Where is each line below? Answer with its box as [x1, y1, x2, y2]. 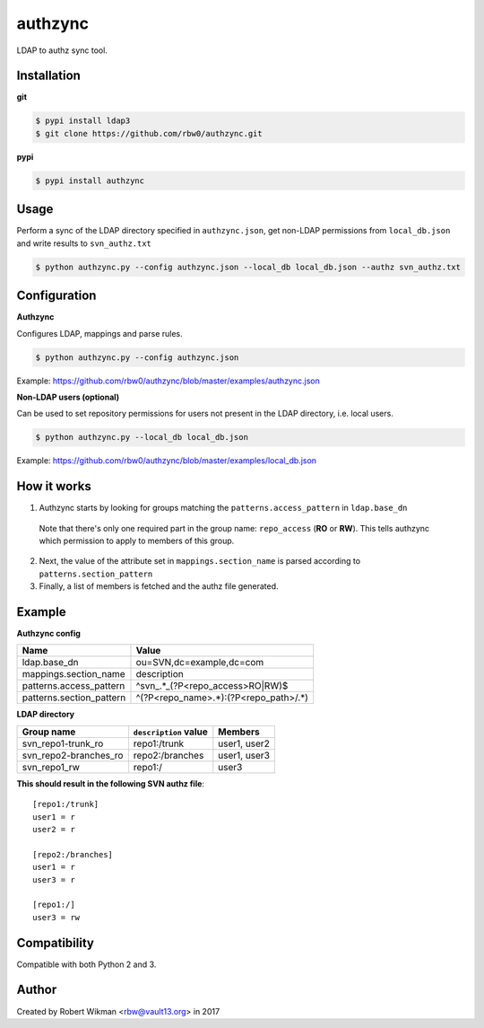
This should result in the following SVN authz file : [16, 778, 205, 789]
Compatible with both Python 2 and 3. [16, 959, 157, 970]
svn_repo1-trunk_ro [22, 737, 104, 750]
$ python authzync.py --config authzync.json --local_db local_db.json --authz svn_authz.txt [35, 261, 462, 272]
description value [133, 725, 208, 738]
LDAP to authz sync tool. [16, 45, 108, 56]
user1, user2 [218, 737, 271, 750]
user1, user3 [218, 749, 271, 761]
